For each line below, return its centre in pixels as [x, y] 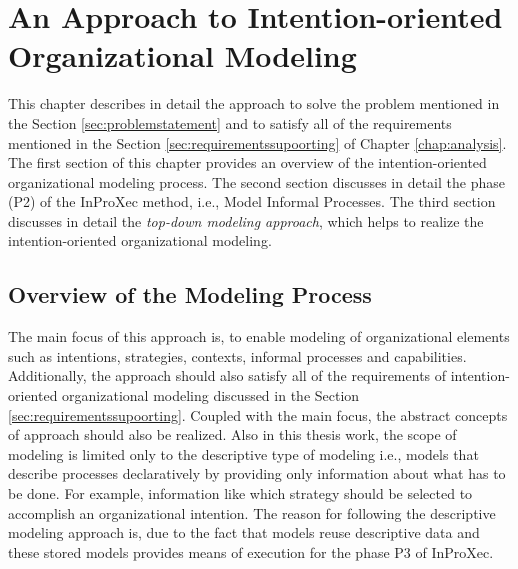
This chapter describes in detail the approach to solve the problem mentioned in [254, 103]
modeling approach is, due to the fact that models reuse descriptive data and [244, 532]
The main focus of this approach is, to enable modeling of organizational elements [259, 336]
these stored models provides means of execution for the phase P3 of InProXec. [251, 551]
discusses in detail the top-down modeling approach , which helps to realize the [246, 220]
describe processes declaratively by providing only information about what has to [257, 473]
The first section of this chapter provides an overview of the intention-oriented [247, 162]
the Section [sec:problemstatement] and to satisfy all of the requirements [230, 122]
